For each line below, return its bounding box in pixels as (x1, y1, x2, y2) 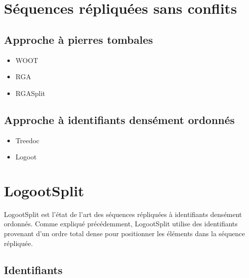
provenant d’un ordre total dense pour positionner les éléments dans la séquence (4, 228, 245, 239)
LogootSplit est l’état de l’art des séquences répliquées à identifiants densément (4, 209, 242, 219)
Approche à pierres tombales (4, 31, 153, 47)
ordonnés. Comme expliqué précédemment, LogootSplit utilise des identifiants (4, 218, 238, 229)
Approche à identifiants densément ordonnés (4, 112, 235, 127)
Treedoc (15, 135, 40, 145)
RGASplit (15, 88, 45, 98)
